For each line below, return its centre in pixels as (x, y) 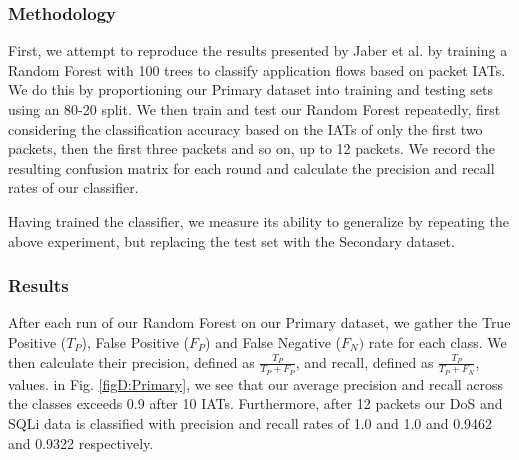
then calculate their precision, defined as (131, 361)
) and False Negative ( (273, 341)
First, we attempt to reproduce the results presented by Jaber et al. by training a (258, 50)
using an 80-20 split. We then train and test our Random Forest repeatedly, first (254, 109)
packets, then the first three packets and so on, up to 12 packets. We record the (251, 148)
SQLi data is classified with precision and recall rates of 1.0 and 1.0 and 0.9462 (250, 422)
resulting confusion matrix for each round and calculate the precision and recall (251, 167)
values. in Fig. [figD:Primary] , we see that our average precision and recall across (256, 383)
